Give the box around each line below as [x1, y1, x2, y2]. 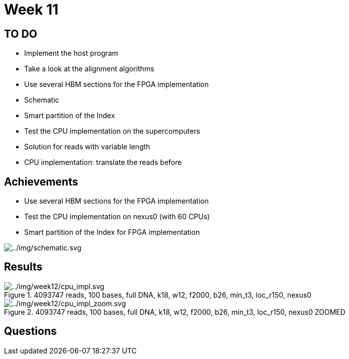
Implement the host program [24, 49, 118, 58]
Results [4, 260, 43, 274]
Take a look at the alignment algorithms [24, 64, 154, 73]
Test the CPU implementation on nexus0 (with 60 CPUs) [24, 212, 210, 221]
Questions [4, 325, 57, 338]
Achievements [4, 175, 78, 188]
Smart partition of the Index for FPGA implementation [24, 228, 200, 237]
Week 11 [4, 1, 59, 18]
